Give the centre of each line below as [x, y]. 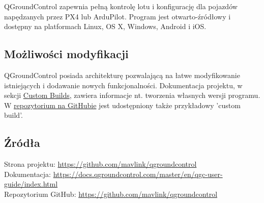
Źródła [22, 143]
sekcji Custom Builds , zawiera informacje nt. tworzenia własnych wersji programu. [132, 95]
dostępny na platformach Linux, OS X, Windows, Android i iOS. [105, 26]
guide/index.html [31, 184]
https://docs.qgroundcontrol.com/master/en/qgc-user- [138, 174]
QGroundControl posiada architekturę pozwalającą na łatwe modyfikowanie [122, 75]
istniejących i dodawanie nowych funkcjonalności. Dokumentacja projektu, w [123, 85]
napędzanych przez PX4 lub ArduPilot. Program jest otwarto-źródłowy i [118, 16]
